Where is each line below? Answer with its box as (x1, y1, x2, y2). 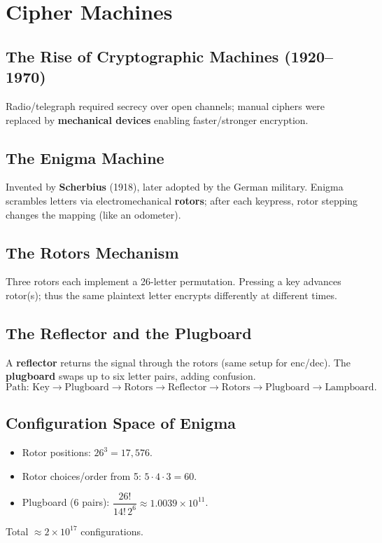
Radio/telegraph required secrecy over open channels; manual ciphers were (6, 98, 325, 113)
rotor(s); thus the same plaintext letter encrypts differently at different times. (6, 287, 337, 302)
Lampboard (325, 382, 374, 392)
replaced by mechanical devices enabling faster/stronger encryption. (6, 112, 309, 127)
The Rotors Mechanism (6, 241, 179, 263)
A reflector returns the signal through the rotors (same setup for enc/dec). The (6, 355, 351, 369)
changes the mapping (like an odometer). (6, 207, 181, 221)
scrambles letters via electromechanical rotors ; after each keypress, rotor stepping (6, 193, 358, 207)
